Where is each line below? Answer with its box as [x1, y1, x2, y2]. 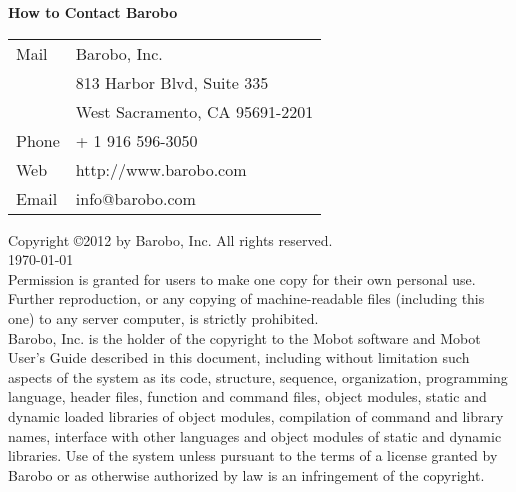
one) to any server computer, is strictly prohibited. [8, 307, 319, 328]
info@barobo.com [75, 186, 196, 210]
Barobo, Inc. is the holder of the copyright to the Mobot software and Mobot [8, 327, 481, 348]
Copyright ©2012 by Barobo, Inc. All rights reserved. [8, 229, 333, 250]
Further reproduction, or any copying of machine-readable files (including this [8, 288, 485, 309]
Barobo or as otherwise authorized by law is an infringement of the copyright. [8, 464, 485, 485]
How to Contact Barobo [8, 2, 178, 22]
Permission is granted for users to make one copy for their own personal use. [8, 268, 476, 289]
